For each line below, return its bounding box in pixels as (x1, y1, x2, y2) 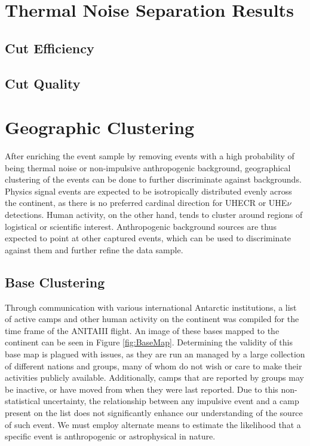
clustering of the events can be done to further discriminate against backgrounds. (5, 173, 302, 186)
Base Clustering (5, 272, 105, 291)
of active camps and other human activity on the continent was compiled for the (5, 312, 299, 325)
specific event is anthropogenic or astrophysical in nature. (5, 430, 216, 442)
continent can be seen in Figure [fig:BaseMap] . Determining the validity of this (5, 336, 293, 348)
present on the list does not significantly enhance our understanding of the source (5, 406, 303, 418)
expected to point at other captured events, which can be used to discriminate (5, 232, 291, 244)
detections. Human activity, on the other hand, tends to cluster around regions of (5, 208, 303, 221)
